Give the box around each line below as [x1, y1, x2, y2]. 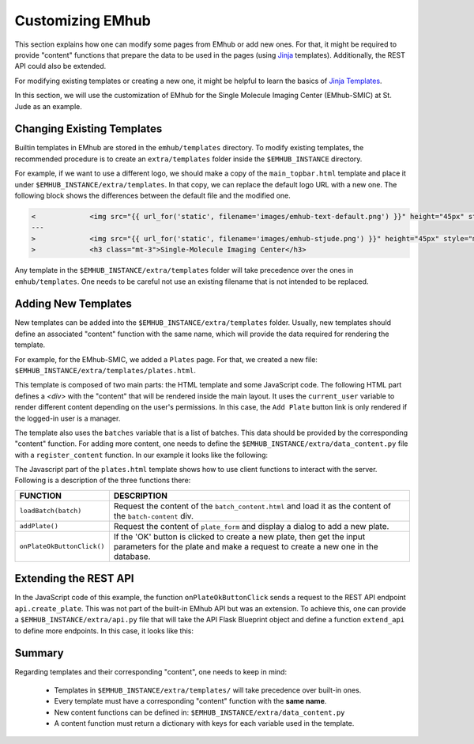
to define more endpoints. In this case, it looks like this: [14, 625, 194, 636]
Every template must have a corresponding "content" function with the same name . [54, 697, 327, 706]
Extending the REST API [14, 572, 134, 585]
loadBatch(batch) [19, 507, 82, 516]
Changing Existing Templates [14, 123, 163, 136]
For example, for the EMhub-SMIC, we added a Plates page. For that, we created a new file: [14, 354, 318, 364]
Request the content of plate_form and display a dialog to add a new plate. [113, 520, 389, 531]
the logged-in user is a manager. [14, 414, 121, 423]
